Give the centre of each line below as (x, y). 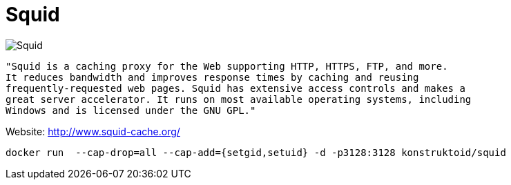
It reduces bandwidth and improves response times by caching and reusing (212, 77)
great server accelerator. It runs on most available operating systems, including (239, 99)
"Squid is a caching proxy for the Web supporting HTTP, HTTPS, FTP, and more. (227, 66)
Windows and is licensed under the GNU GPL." (131, 110)
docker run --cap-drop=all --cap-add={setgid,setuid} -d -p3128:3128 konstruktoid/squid (256, 152)
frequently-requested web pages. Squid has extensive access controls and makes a (235, 88)
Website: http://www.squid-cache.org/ (93, 131)
